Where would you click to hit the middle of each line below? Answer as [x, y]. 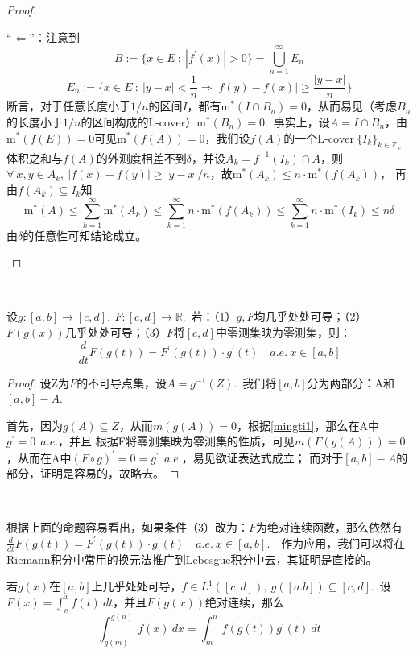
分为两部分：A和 [351, 382]
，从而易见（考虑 [352, 106]
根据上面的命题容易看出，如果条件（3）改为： [128, 527]
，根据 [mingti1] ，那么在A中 [308, 425]
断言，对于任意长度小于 [68, 106]
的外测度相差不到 [141, 157]
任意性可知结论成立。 [91, 235]
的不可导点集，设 [122, 382]
